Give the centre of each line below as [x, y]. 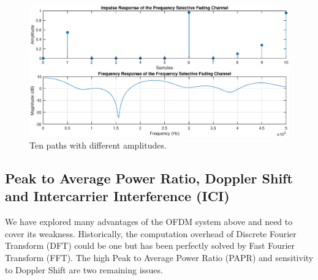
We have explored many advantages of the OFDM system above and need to [149, 222]
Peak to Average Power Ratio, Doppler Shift [149, 178]
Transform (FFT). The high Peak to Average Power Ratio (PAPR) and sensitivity [159, 258]
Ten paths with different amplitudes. [98, 145]
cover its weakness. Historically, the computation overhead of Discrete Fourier [151, 233]
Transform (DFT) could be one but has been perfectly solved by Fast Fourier [150, 245]
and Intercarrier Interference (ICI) [117, 196]
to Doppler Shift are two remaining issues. [84, 269]
